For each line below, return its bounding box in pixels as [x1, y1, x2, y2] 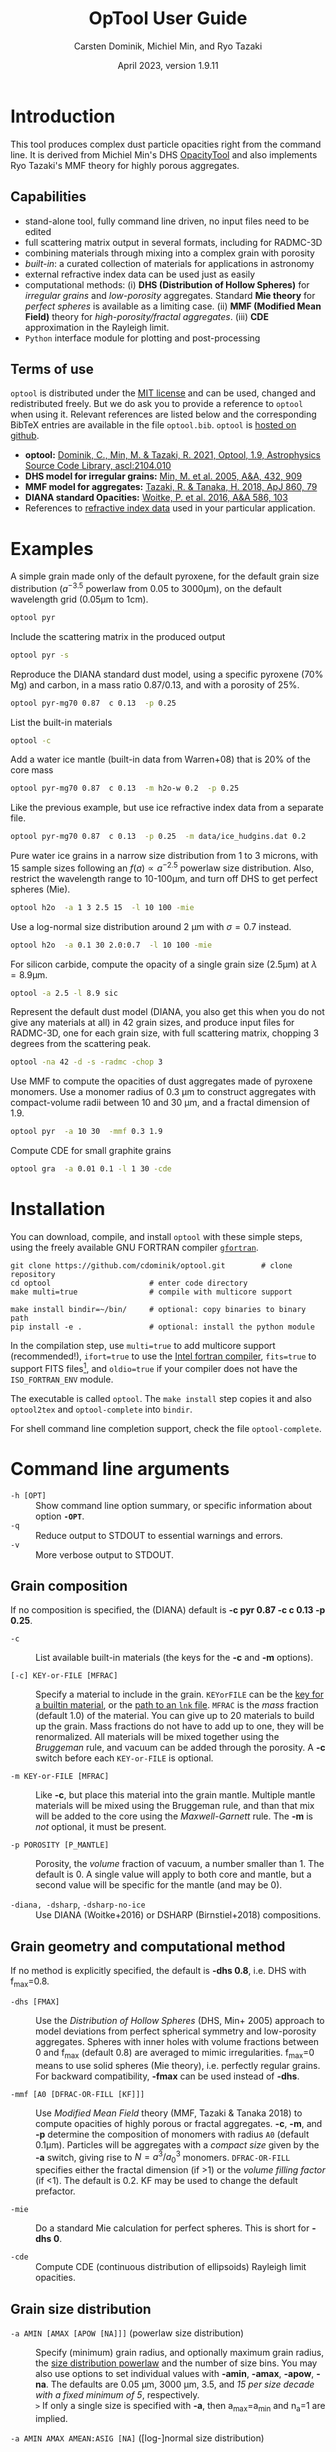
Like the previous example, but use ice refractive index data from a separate [10, 802, 325, 814]
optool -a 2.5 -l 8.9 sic [10, 988, 118, 998]
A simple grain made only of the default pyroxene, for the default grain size [10, 570, 320, 582]
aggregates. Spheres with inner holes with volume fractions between [35, 2036, 319, 2048]
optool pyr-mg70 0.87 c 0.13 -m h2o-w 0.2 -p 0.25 [10, 783, 240, 794]
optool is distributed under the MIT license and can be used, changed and [10, 387, 317, 399]
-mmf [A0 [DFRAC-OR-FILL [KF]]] [10, 2089, 145, 2099]
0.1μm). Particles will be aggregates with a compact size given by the [35, 2138, 320, 2151]
